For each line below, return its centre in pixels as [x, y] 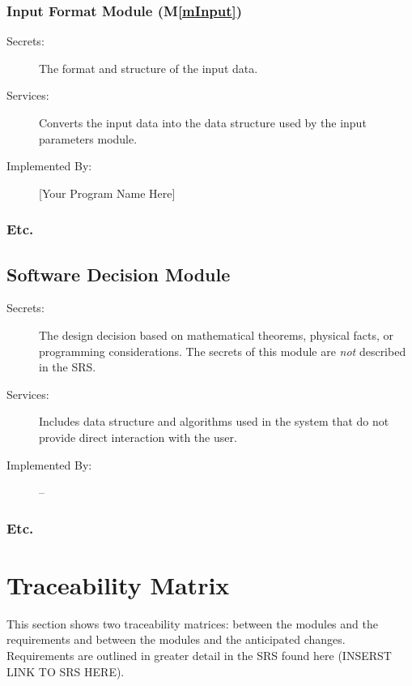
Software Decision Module [119, 274]
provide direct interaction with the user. [138, 437]
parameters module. [88, 138]
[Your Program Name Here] [107, 193]
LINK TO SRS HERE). [66, 671]
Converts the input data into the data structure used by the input [203, 122]
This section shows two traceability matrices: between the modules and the [192, 623]
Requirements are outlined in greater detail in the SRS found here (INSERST [199, 655]
